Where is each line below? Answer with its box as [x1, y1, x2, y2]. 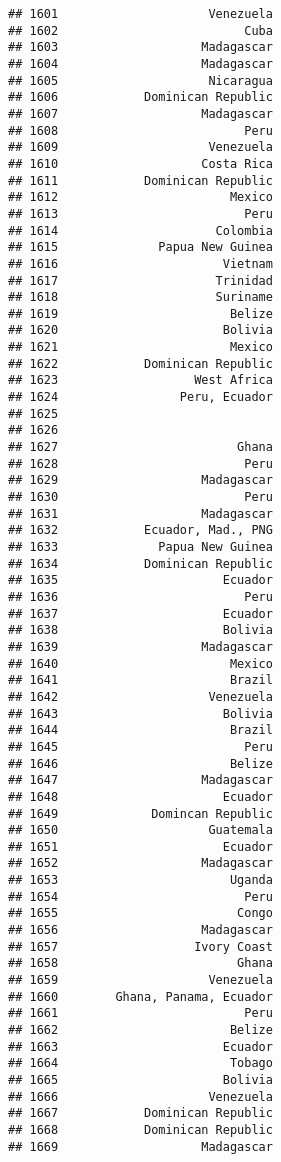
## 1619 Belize [8, 306, 273, 321]
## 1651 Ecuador [8, 839, 273, 854]
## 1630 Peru [8, 490, 273, 505]
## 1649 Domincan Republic [8, 806, 273, 821]
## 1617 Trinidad [8, 273, 273, 288]
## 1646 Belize [8, 756, 273, 771]
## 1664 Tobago [8, 1056, 273, 1071]
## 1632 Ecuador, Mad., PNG [8, 523, 273, 538]
